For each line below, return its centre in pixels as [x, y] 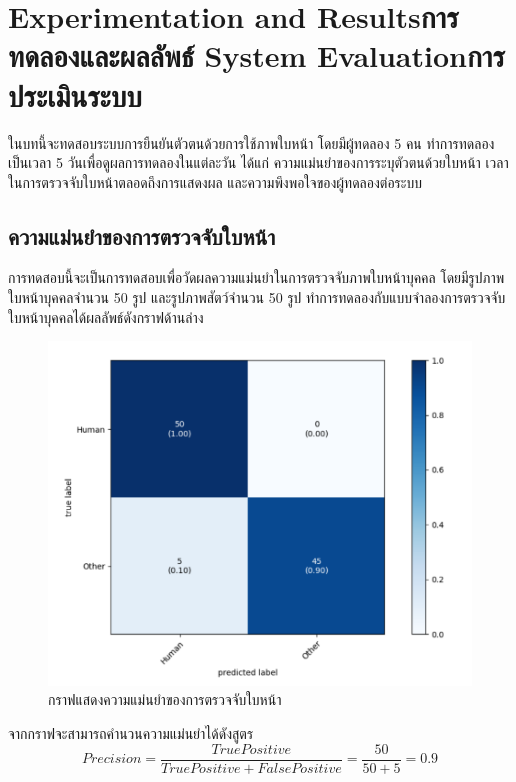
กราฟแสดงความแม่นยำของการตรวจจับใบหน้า [165, 699]
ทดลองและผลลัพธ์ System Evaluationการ [256, 55]
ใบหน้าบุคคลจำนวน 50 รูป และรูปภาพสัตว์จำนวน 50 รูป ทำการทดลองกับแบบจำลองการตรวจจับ [257, 297]
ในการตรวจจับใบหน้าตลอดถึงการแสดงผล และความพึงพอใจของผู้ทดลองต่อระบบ [215, 181]
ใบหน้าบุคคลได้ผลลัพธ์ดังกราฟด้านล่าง [106, 316]
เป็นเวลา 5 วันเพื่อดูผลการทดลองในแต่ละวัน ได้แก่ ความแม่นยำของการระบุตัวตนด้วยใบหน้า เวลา [258, 162]
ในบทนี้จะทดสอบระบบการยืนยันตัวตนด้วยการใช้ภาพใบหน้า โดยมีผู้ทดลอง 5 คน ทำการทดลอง [251, 142]
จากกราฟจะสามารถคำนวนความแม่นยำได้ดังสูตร [131, 733]
